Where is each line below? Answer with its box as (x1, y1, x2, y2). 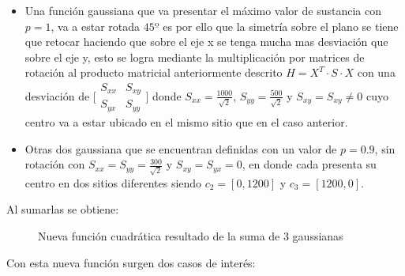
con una (357, 64, 396, 81)
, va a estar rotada (51, 17, 141, 34)
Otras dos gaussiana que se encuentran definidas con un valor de (24, 140, 337, 157)
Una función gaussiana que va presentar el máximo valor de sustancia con (24, 2, 382, 18)
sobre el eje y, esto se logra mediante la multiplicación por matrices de (24, 48, 365, 65)
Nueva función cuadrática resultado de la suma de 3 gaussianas (38, 228, 343, 244)
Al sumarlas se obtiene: (6, 201, 119, 217)
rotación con (24, 156, 85, 172)
